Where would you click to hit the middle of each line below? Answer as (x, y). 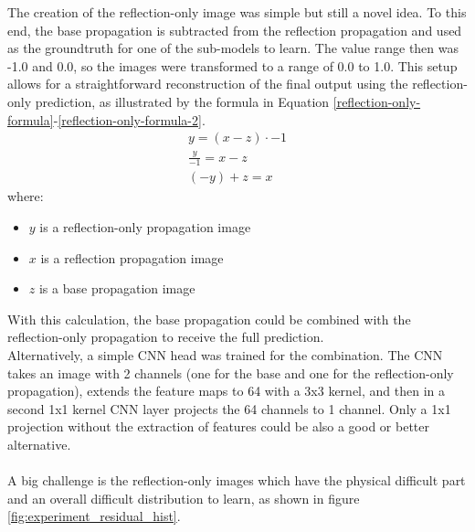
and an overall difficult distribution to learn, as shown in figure (184, 498)
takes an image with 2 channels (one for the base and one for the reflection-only (231, 372)
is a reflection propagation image (132, 257)
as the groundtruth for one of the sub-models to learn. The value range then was (233, 48)
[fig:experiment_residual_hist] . (94, 516)
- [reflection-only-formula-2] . (129, 119)
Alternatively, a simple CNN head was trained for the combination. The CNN (225, 354)
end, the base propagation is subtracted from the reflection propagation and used (235, 30)
